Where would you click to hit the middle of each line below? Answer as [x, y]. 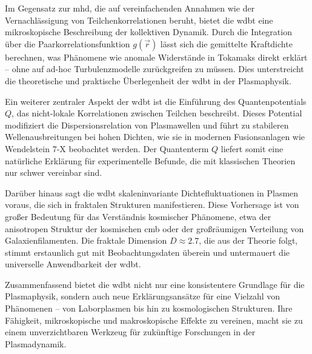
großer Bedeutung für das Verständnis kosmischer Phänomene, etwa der [138, 216]
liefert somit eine [252, 148]
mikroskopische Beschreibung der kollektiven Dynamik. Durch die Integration [148, 32]
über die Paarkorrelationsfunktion [68, 43]
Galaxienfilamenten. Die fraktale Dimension [86, 240]
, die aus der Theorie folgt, [248, 240]
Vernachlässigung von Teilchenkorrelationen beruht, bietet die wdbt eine [139, 20]
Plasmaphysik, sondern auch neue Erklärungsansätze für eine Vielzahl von [143, 296]
